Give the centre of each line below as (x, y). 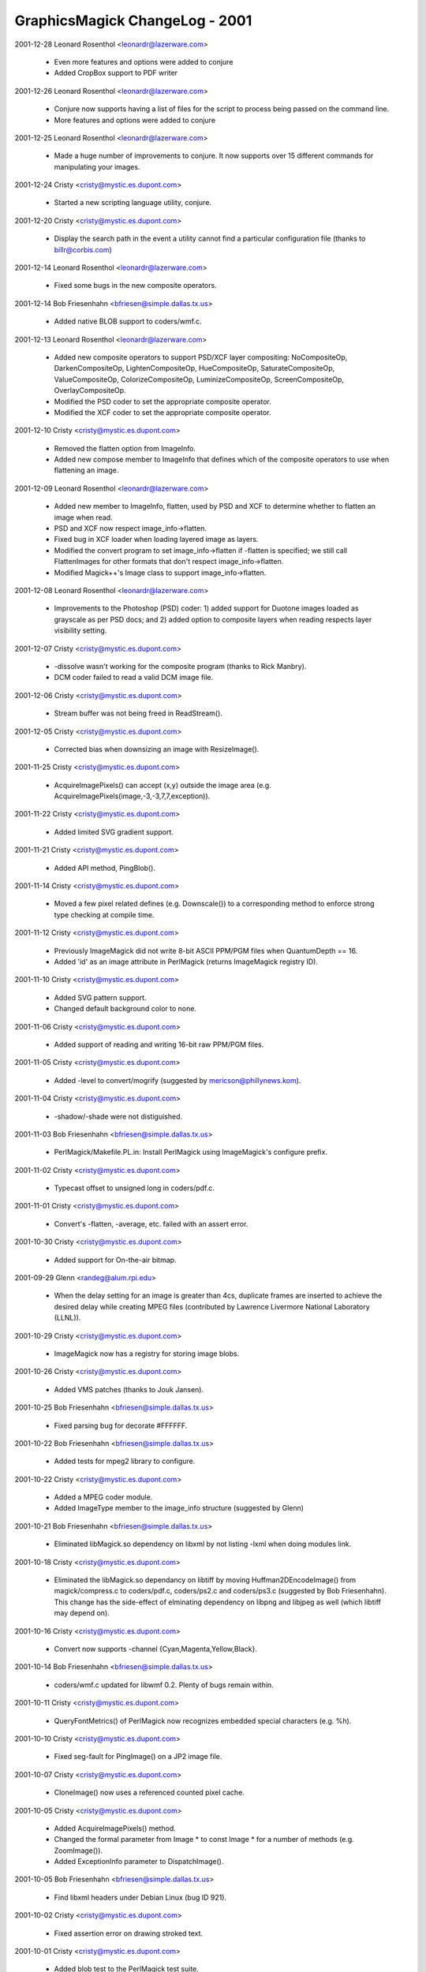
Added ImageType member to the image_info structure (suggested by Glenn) (179, 1508)
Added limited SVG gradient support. (114, 831)
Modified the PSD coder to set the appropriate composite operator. (163, 401)
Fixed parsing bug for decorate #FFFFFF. (121, 1425)
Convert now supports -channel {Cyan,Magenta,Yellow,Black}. (156, 1649)
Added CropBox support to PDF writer (116, 73)
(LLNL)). (67, 1318)
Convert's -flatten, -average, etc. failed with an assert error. (151, 1223)
